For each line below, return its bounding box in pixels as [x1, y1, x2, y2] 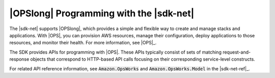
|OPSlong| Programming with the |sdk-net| [9, 8, 195, 19]
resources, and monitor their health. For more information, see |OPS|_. [9, 40, 157, 46]
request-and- [222, 49, 251, 55]
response [9, 56, 30, 62]
